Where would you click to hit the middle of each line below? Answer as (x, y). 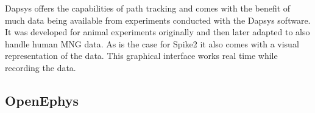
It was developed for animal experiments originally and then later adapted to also (157, 32)
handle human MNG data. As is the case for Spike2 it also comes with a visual (152, 43)
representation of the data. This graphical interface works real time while (141, 56)
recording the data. (41, 67)
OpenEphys (42, 100)
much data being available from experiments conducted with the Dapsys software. (158, 20)
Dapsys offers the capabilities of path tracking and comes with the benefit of (148, 8)
